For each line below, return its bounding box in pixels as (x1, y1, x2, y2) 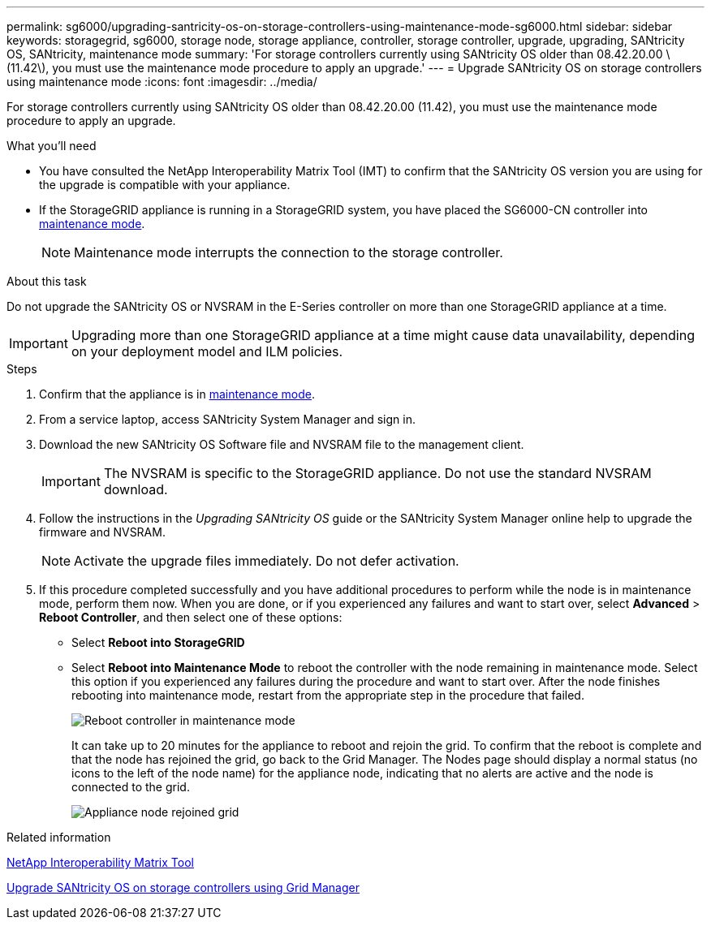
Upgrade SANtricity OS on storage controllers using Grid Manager (6, 881, 360, 894)
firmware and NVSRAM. (39, 525, 166, 539)
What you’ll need (6, 139, 97, 153)
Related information (6, 830, 111, 844)
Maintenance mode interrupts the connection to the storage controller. (74, 244, 503, 261)
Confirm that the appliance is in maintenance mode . (39, 387, 316, 401)
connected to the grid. (71, 780, 190, 794)
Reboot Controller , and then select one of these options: (39, 610, 343, 624)
